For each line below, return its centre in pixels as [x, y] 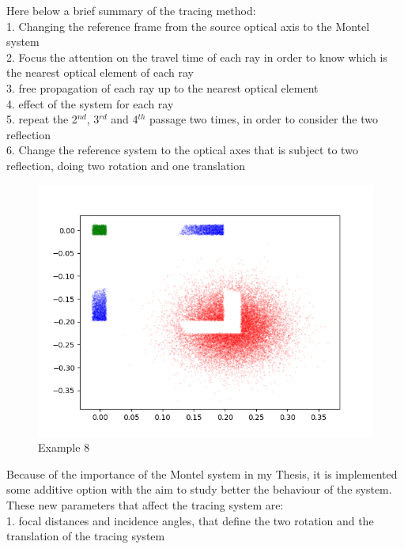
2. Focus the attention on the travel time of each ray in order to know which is [197, 57]
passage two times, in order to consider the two [264, 119]
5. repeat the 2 [42, 119]
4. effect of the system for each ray [90, 103]
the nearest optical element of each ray [100, 72]
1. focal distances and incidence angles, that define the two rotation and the [190, 520]
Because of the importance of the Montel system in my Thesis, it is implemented [202, 473]
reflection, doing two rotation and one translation [126, 165]
